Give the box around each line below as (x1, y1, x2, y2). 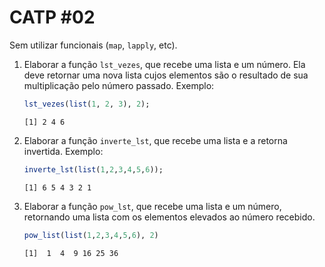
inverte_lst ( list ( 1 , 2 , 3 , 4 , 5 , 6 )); (23, 164, 164, 175)
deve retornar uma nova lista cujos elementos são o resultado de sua (23, 69, 309, 81)
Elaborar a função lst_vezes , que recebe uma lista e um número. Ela (23, 58, 306, 70)
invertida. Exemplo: (23, 145, 104, 157)
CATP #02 (9, 6, 96, 29)
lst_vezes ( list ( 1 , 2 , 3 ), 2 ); (23, 99, 151, 109)
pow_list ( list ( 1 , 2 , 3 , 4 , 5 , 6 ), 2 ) (23, 230, 159, 240)
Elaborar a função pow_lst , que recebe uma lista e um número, (23, 200, 282, 212)
